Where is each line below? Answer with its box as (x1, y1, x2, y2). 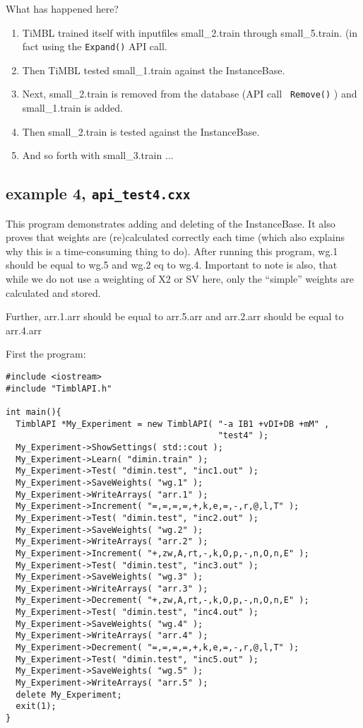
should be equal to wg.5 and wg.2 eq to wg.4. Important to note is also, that (6, 257, 338, 272)
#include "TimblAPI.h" (6, 383, 112, 394)
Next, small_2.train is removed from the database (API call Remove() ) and (22, 86, 357, 101)
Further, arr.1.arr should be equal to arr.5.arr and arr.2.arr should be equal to (6, 309, 344, 324)
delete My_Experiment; (16, 689, 122, 700)
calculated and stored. (6, 285, 101, 300)
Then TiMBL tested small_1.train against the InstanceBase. (22, 62, 285, 77)
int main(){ (6, 406, 61, 417)
